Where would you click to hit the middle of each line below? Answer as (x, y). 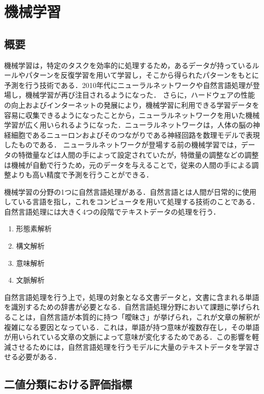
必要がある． (39, 357)
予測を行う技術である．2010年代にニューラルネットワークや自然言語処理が (128, 85)
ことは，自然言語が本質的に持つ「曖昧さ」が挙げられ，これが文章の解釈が (135, 317)
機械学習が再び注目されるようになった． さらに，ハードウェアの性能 (140, 95)
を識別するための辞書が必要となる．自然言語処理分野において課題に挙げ (125, 307)
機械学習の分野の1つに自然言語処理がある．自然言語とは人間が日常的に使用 (130, 191)
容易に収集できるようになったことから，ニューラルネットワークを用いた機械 (132, 115)
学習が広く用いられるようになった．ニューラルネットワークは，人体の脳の (128, 125)
